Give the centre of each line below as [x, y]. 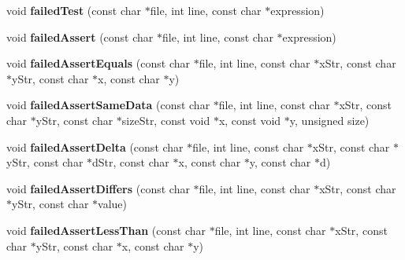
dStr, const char [131, 162]
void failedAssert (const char [80, 37]
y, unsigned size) [329, 120]
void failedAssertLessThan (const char [106, 230]
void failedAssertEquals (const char [98, 63]
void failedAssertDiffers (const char [98, 188]
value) [112, 204]
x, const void [250, 120]
